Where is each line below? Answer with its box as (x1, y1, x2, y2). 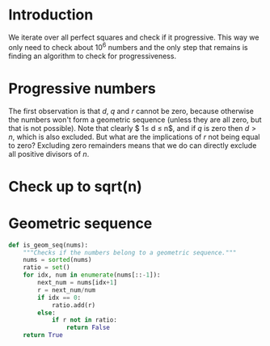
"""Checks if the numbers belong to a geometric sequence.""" (23, 248, 237, 256)
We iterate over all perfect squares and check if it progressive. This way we (8, 32, 259, 42)
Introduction (8, 6, 94, 24)
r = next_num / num (37, 285, 95, 294)
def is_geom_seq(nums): (8, 241, 89, 249)
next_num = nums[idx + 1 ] (37, 279, 117, 287)
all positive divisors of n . (8, 149, 90, 158)
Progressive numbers (8, 79, 156, 98)
